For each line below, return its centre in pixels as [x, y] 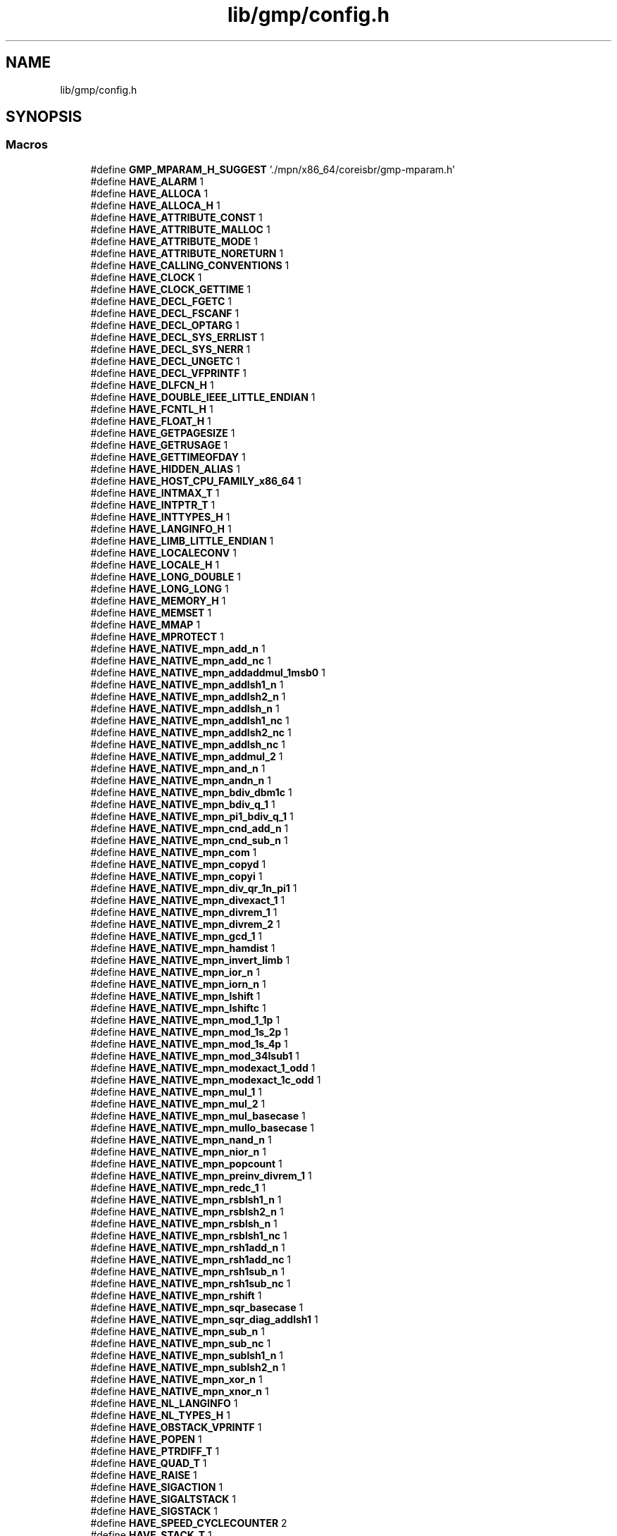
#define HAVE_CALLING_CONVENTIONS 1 [190, 265]
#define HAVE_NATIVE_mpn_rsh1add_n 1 [188, 1247]
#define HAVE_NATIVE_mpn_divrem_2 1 [185, 924]
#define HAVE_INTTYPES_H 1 [160, 516]
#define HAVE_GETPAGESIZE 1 [163, 433]
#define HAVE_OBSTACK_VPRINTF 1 [176, 1427]
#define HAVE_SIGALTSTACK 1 [163, 1499]
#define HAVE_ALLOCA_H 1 [155, 205]
